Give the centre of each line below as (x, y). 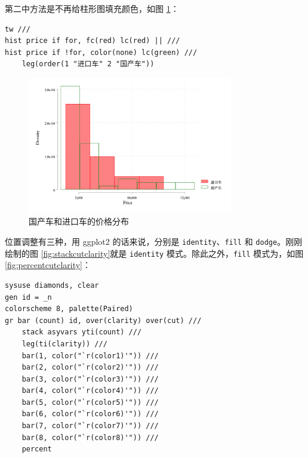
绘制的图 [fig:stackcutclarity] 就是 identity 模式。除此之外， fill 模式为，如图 (154, 253)
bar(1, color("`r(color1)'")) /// (90, 356)
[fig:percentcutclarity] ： (48, 265)
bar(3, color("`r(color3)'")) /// (90, 379)
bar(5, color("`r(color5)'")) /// (90, 402)
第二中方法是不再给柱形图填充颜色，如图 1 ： (92, 8)
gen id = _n (28, 297)
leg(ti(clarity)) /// (64, 344)
